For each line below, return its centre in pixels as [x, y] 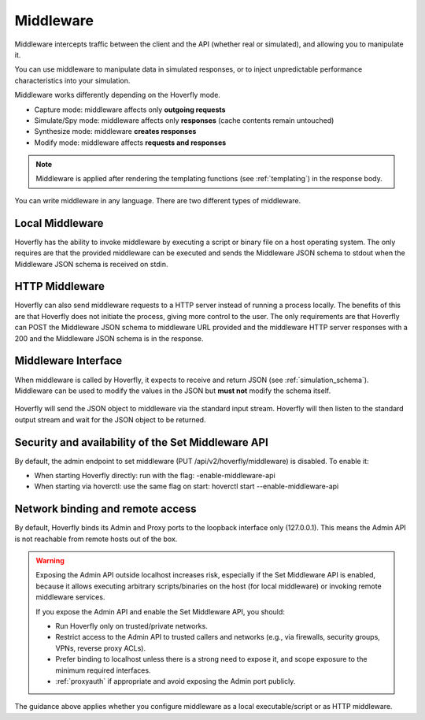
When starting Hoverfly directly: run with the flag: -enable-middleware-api [155, 475]
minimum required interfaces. [103, 670]
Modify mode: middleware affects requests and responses [130, 143]
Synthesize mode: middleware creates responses [115, 132]
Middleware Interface [68, 361]
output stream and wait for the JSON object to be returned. [110, 419]
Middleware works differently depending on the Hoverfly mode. [117, 95]
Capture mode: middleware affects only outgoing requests [130, 109]
